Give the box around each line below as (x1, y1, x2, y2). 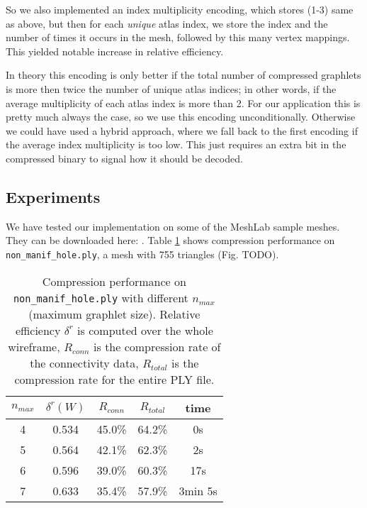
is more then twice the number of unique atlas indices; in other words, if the (6, 81, 337, 96)
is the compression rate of (94, 338, 221, 355)
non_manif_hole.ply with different (13, 289, 188, 306)
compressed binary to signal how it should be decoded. (6, 150, 243, 165)
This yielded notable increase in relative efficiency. (6, 43, 224, 58)
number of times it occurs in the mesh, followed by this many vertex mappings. (6, 30, 350, 45)
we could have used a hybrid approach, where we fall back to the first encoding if (6, 123, 358, 138)
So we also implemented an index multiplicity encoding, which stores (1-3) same (6, 2, 354, 16)
